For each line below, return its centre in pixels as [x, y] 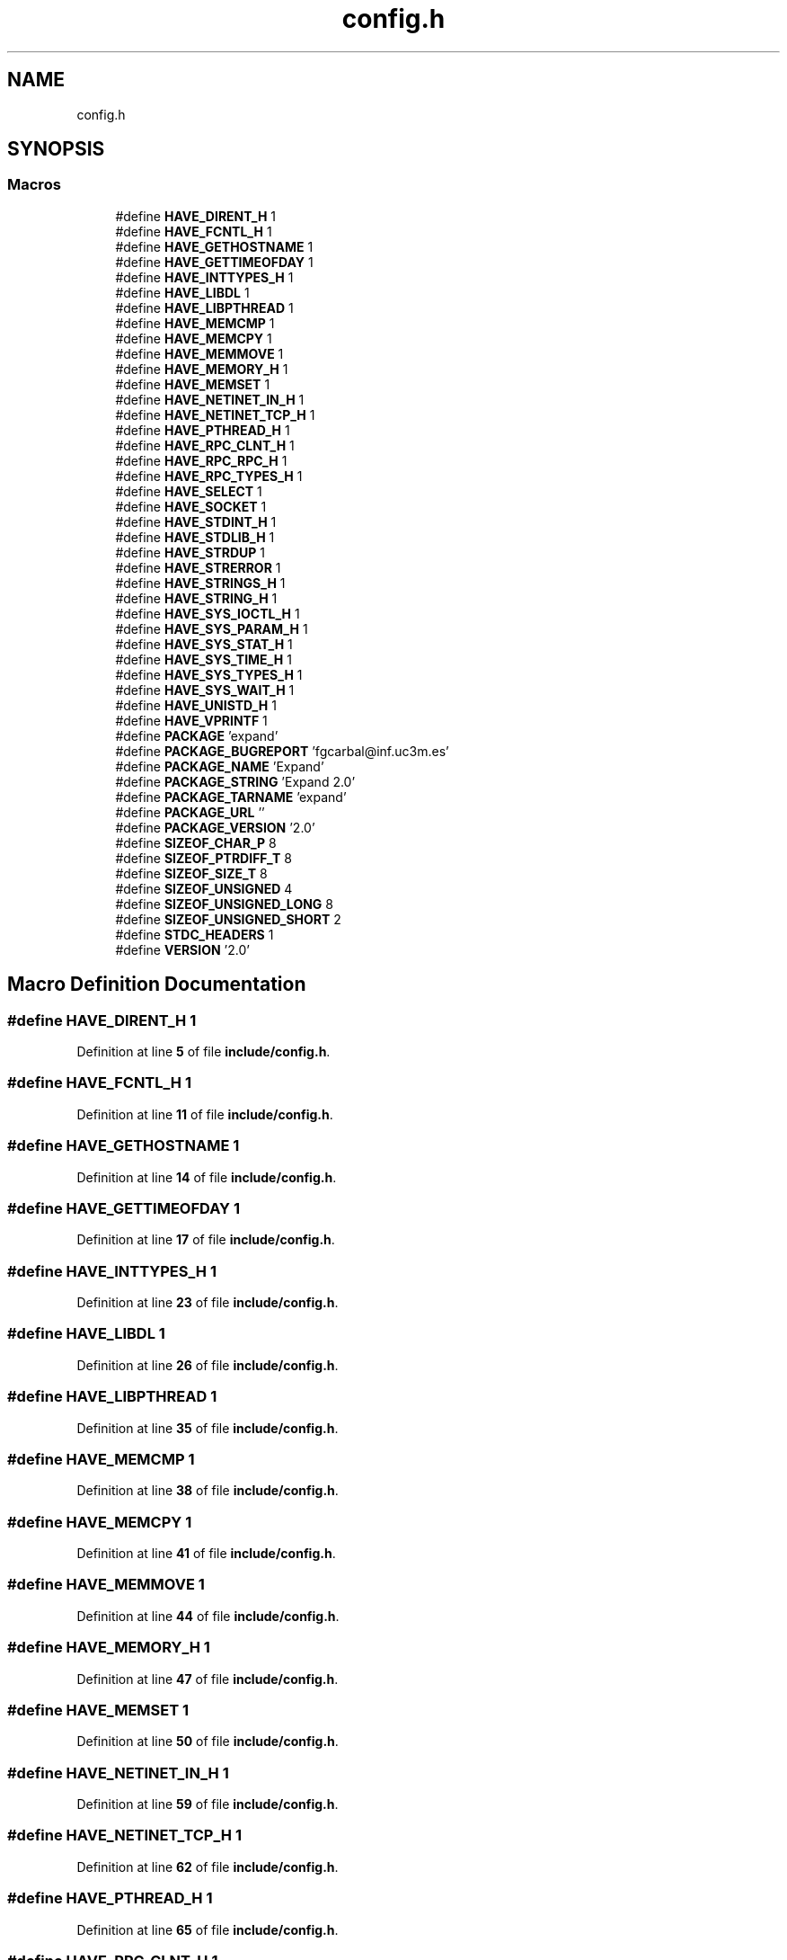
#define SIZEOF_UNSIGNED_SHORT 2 [228, 919]
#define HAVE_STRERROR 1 [198, 567]
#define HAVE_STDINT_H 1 [196, 521]
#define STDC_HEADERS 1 [195, 934]
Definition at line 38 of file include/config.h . [208, 1491]
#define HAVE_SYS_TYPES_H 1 [209, 674]
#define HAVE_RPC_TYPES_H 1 [209, 476]
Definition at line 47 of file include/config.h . [208, 1679]
